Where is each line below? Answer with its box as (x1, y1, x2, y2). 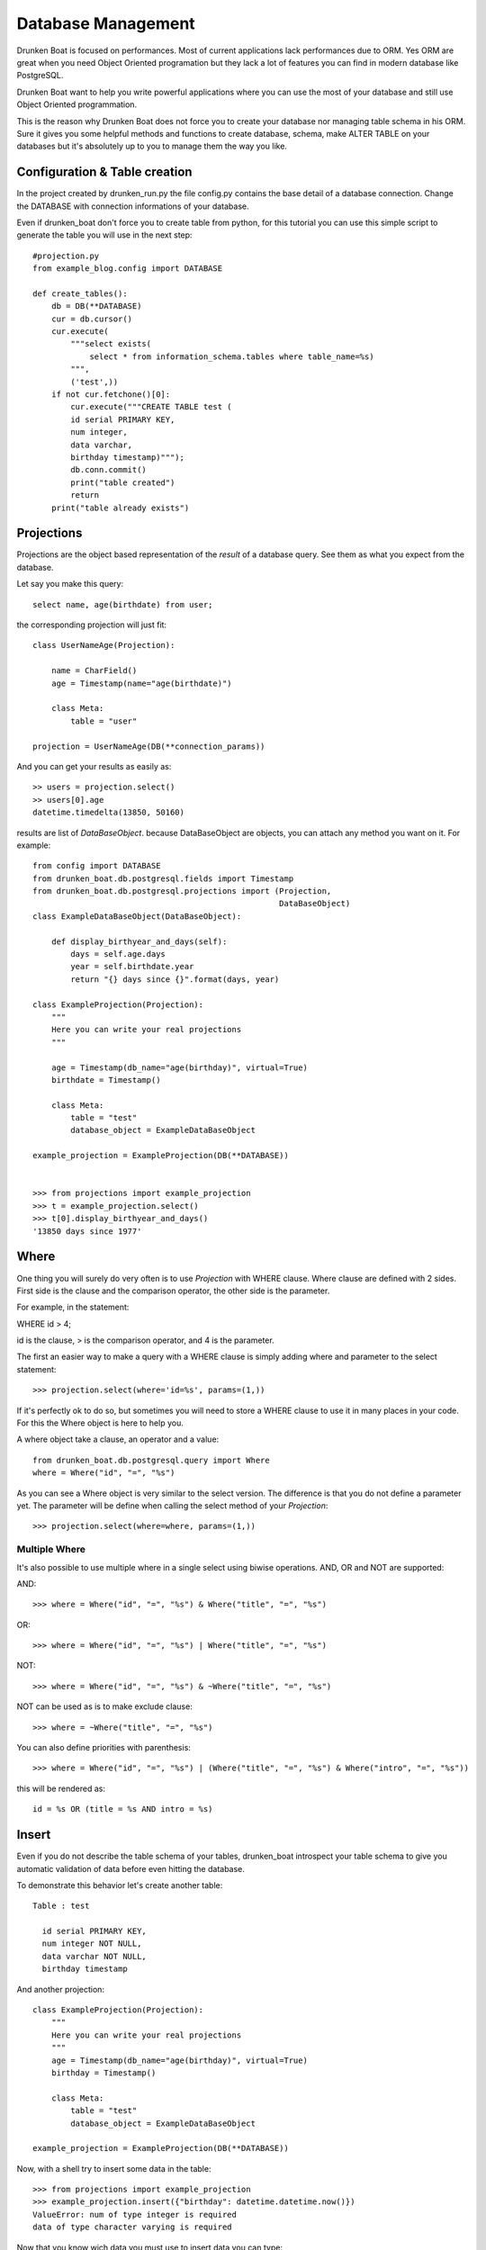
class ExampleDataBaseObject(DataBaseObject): (32, 911, 242, 922)
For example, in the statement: (16, 1301, 130, 1313)
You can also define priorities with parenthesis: (16, 1742, 191, 1753)
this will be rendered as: (16, 1783, 106, 1794)
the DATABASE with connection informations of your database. (16, 201, 249, 211)
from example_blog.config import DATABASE (32, 264, 223, 274)
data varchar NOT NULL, (41, 1951, 148, 1961)
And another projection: (16, 1984, 105, 1994)
